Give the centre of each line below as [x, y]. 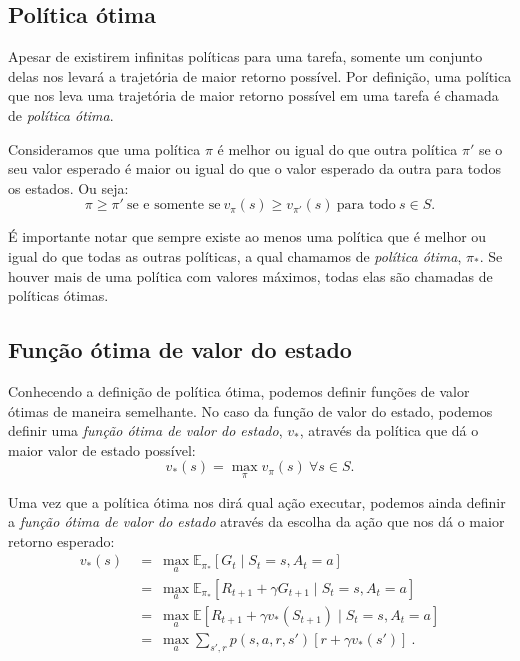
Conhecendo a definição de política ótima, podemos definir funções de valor [239, 390]
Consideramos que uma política [104, 148]
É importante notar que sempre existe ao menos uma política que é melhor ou [247, 236]
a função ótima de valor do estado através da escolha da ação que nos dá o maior [256, 521]
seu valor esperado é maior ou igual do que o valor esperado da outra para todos [254, 168]
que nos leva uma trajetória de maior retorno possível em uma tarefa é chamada [253, 95]
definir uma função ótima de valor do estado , [145, 430]
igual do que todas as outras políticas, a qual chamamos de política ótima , [235, 255]
